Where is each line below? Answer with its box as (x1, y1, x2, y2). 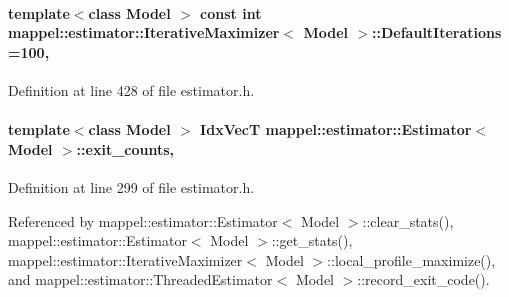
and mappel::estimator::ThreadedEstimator (8, 269, 273, 290)
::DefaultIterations (372, 22, 502, 43)
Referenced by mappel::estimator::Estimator (8, 210, 278, 231)
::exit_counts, (76, 138, 175, 159)
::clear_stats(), (362, 210, 454, 231)
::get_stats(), (271, 230, 353, 251)
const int (200, 2, 262, 23)
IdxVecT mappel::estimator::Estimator (200, 119, 472, 140)
